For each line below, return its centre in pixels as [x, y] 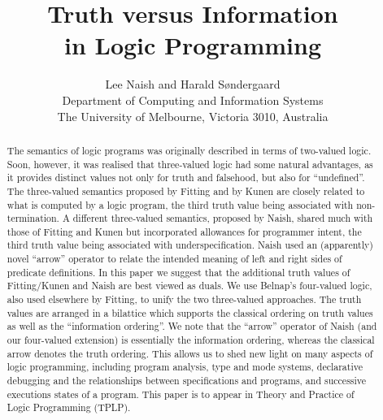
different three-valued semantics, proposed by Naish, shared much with [223, 218]
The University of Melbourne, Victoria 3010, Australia [193, 116]
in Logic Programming [193, 45]
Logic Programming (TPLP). [69, 407]
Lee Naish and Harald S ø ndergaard [193, 84]
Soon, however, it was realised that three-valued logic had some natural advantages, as [190, 164]
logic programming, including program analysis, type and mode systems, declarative [185, 367]
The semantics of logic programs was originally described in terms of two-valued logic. [189, 150]
